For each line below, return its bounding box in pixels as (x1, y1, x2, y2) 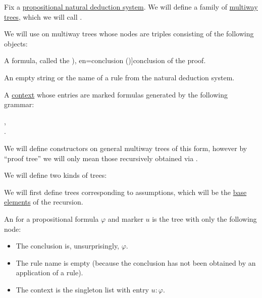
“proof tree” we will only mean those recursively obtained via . (4, 153, 198, 163)
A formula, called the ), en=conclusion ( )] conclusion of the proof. (4, 55, 206, 66)
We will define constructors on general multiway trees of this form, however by (4, 142, 247, 153)
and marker (108, 213, 143, 224)
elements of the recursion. (4, 196, 83, 207)
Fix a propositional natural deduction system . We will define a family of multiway (4, 2, 258, 12)
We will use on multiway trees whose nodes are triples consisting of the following (4, 28, 254, 39)
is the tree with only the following (152, 213, 257, 224)
